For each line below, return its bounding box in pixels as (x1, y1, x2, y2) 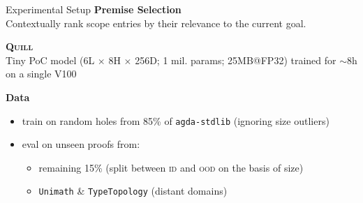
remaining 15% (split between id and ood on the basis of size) (38, 160, 304, 174)
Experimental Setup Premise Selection (6, 2, 181, 16)
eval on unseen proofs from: (22, 137, 140, 151)
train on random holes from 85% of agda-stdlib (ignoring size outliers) (22, 113, 329, 128)
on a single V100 (6, 66, 77, 81)
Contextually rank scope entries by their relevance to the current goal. (6, 15, 306, 30)
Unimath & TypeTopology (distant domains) (38, 183, 228, 198)
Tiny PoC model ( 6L (6, 52, 95, 67)
